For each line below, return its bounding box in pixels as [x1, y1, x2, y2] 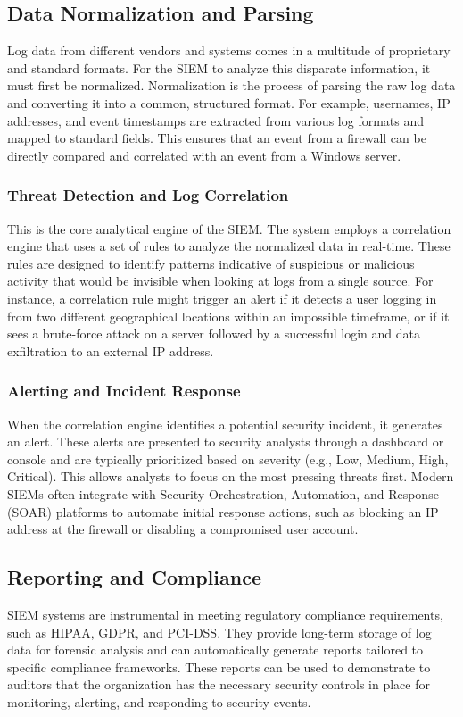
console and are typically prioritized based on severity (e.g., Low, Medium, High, [7, 449, 449, 468]
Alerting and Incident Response [7, 379, 241, 402]
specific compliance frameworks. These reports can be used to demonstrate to [7, 657, 431, 676]
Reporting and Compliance [7, 563, 261, 591]
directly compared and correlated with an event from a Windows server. [7, 146, 401, 164]
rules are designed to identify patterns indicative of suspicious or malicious [7, 254, 415, 272]
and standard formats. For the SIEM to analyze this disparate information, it [7, 58, 431, 77]
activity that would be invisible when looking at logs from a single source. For [7, 271, 434, 290]
